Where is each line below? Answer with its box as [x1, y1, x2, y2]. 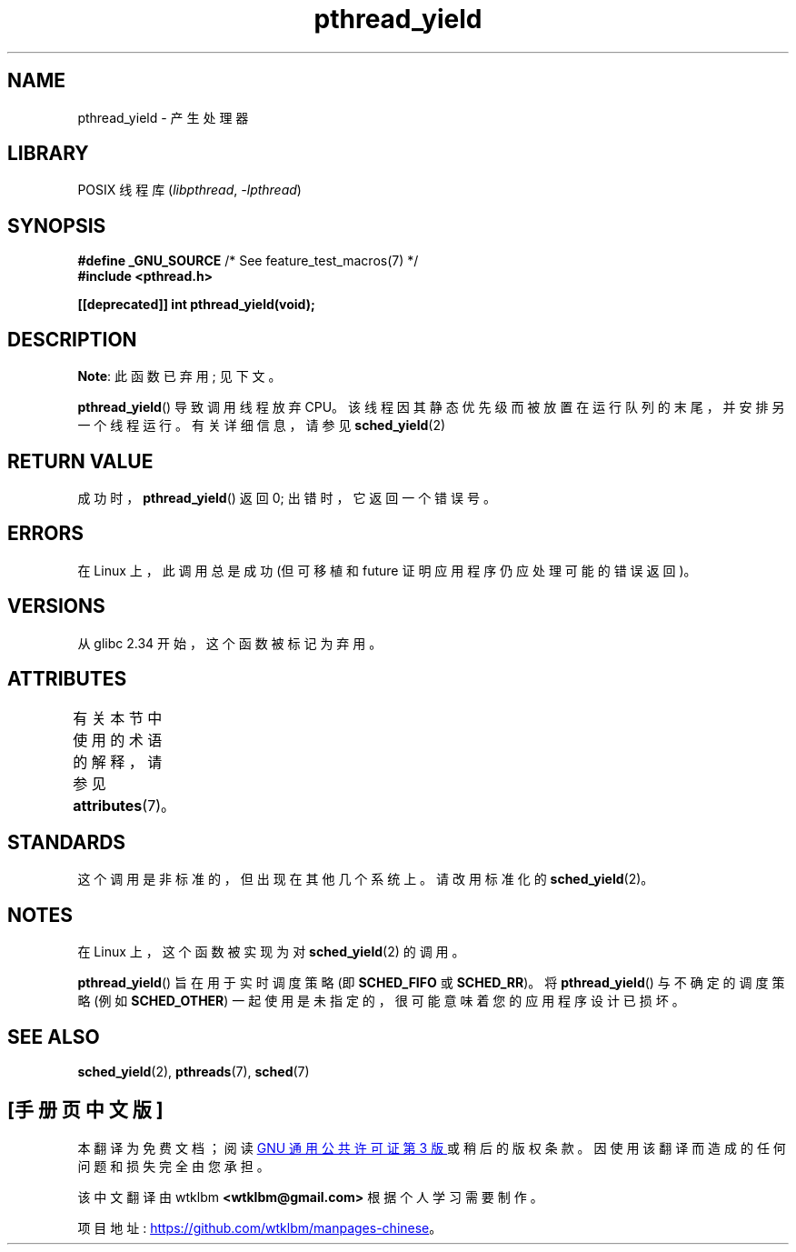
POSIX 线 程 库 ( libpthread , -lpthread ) [77, 182, 302, 198]
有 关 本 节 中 [73, 708, 163, 727]
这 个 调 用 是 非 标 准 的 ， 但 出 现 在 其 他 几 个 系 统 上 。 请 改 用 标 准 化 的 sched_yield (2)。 [77, 871, 654, 887]
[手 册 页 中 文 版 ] [7, 1098, 164, 1122]
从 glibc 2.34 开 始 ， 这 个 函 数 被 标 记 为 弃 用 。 [77, 635, 383, 651]
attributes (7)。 [73, 796, 176, 815]
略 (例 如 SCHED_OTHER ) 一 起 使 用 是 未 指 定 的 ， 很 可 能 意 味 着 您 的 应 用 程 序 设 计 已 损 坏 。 [77, 993, 685, 1009]
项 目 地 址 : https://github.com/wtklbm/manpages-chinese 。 [77, 1219, 443, 1236]
